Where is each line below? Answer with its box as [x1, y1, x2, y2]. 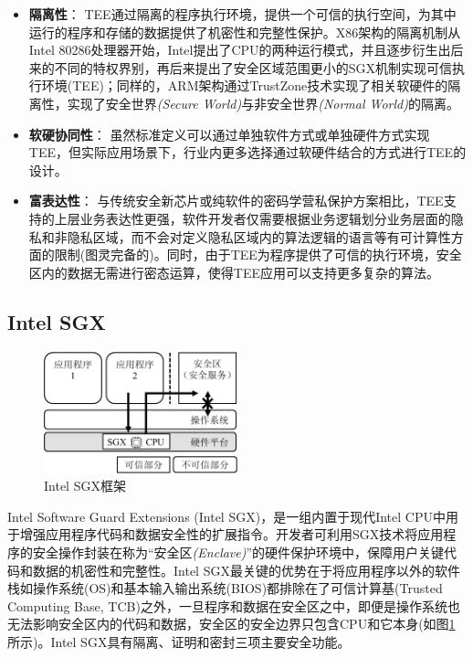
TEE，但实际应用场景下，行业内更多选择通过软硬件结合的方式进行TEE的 [28, 143, 467, 162]
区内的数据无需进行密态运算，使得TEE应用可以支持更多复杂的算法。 [28, 262, 439, 281]
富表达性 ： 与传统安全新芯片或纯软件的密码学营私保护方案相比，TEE [28, 191, 444, 210]
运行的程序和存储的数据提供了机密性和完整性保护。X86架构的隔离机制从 [28, 22, 461, 41]
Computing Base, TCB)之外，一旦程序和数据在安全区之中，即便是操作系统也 [7, 596, 460, 615]
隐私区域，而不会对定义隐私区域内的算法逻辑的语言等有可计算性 [67, 227, 451, 246]
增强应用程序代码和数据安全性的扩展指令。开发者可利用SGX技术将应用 [19, 525, 444, 544]
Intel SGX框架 [44, 476, 126, 495]
